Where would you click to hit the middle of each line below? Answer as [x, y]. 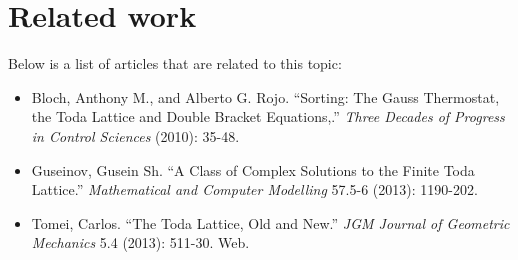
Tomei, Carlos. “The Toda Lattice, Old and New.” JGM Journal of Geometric [270, 222]
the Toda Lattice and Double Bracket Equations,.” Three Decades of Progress [268, 116]
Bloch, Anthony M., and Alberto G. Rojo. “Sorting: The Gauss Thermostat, [265, 96]
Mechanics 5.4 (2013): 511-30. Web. [140, 242]
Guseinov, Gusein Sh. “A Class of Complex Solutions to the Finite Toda [253, 169]
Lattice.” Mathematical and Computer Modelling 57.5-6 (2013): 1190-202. [254, 189]
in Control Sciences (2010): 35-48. [135, 135]
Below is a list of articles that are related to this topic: [175, 63]
